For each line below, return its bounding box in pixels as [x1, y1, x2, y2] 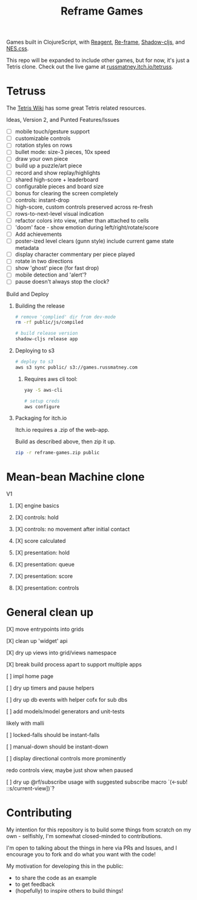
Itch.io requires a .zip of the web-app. [15, 426, 110, 434]
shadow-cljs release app [15, 336, 78, 342]
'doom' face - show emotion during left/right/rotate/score [15, 224, 159, 231]
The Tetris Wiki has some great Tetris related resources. [6, 104, 147, 112]
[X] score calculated [15, 537, 66, 545]
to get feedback [15, 881, 55, 888]
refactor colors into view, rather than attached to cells [15, 217, 149, 224]
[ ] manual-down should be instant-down [6, 743, 109, 750]
